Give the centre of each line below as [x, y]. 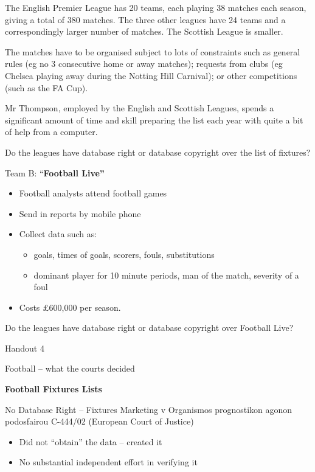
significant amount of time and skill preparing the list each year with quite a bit [154, 120]
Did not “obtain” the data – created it [91, 441]
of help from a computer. [51, 132]
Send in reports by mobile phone [80, 213]
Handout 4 [25, 348]
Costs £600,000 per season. [70, 307]
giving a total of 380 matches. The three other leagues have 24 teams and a [145, 19]
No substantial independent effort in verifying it [108, 462]
